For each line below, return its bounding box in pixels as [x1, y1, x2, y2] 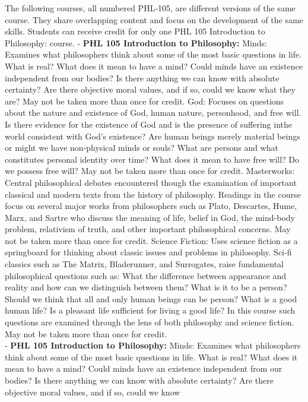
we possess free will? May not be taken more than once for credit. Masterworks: [5, 164, 295, 177]
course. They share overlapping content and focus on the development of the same [5, 13, 303, 26]
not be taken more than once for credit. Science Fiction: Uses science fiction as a [5, 234, 298, 246]
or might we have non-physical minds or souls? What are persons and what [5, 141, 279, 154]
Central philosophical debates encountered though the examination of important [5, 176, 297, 188]
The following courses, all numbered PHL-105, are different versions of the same [5, 2, 296, 14]
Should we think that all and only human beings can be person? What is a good [5, 292, 297, 305]
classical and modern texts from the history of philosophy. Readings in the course [5, 188, 301, 200]
